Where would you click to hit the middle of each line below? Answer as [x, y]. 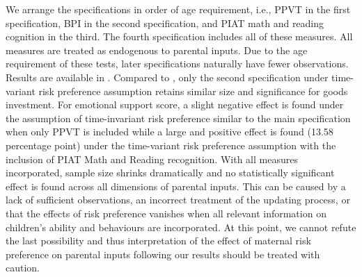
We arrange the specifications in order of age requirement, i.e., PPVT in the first [178, 9]
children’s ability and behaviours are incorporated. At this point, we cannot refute [181, 227]
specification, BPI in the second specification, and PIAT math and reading [165, 23]
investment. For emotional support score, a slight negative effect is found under [175, 104]
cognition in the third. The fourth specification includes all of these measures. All [179, 36]
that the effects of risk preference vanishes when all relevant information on [166, 213]
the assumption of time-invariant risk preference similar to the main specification [178, 118]
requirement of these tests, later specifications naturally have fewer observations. [177, 64]
